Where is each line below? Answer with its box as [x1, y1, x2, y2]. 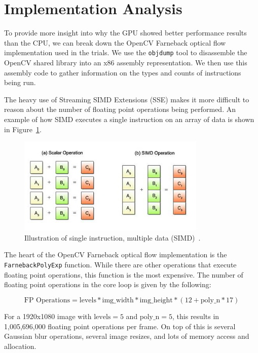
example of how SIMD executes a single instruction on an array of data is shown [4, 113, 254, 124]
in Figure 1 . [4, 124, 42, 134]
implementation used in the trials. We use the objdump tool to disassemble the [4, 47, 247, 58]
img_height [139, 296, 173, 304]
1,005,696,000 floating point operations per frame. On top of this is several [4, 321, 236, 331]
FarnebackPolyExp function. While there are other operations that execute [4, 259, 237, 270]
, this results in [172, 310, 219, 321]
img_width [102, 296, 134, 304]
